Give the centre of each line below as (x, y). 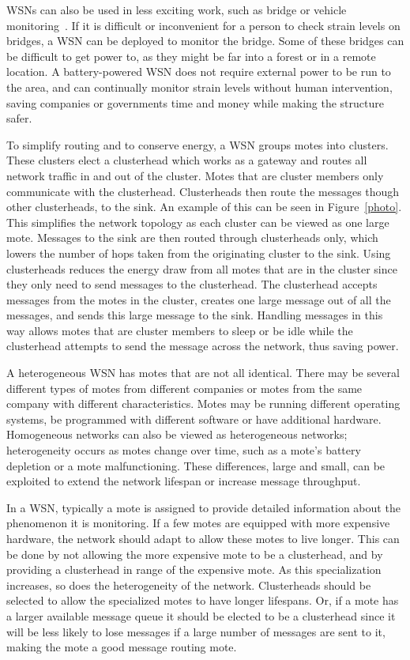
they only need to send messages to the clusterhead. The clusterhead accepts (192, 284)
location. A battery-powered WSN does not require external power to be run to (199, 72)
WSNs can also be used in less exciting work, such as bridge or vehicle (177, 9)
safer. (19, 118)
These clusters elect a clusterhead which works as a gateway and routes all (187, 160)
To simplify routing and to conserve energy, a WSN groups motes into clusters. (197, 144)
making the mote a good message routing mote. (122, 647)
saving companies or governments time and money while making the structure (195, 102)
